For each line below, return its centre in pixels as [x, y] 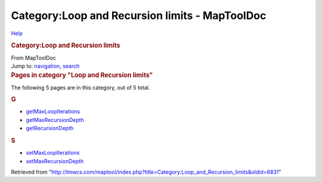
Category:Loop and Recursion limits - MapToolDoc [139, 15]
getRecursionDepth [50, 128]
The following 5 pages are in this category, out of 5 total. [80, 87]
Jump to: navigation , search [45, 66]
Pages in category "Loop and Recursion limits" [82, 76]
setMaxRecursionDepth [55, 161]
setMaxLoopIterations [53, 153]
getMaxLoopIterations [53, 112]
